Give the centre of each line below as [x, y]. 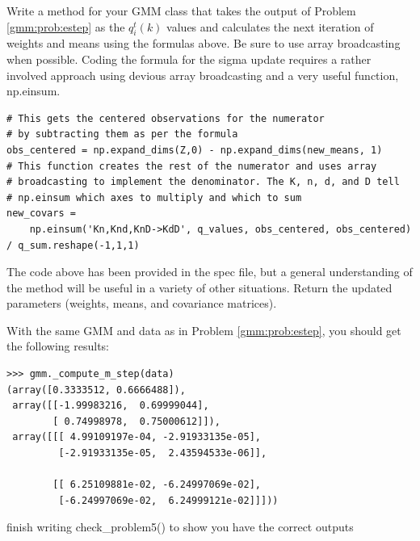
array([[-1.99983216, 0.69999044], [111, 406]
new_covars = [41, 214]
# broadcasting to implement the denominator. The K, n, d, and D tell [203, 182]
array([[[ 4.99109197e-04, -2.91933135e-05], [136, 437]
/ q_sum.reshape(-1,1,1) [73, 245]
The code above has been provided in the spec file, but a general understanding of [210, 272]
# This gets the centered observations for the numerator [166, 118]
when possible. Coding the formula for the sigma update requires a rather [189, 59]
